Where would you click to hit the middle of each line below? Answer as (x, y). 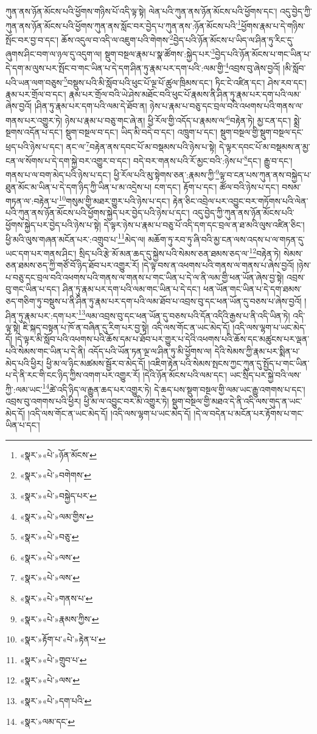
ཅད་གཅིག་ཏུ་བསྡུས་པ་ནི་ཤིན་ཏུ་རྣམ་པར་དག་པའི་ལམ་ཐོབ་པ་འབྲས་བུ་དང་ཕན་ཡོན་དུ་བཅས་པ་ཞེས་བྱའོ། (154, 300)
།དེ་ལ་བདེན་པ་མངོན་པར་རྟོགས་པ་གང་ (249, 413)
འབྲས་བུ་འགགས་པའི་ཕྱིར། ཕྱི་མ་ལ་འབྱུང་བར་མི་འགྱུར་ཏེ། (87, 401)
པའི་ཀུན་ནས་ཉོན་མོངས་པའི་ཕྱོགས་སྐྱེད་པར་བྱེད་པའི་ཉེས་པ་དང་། (98, 213)
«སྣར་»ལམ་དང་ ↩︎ (47, 721)
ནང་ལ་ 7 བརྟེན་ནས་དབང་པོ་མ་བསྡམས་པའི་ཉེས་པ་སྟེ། (141, 145)
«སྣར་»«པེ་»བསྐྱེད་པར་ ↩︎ (58, 495)
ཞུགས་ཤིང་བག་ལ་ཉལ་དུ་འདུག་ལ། (54, 53)
